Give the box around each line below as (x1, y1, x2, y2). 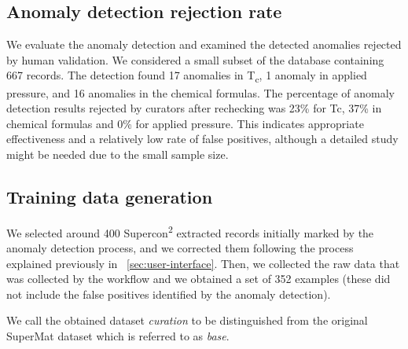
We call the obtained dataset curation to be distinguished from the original (6, 312, 368, 329)
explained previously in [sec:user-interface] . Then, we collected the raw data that (6, 255, 400, 271)
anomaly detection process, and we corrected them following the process (6, 239, 354, 255)
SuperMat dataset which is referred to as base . (6, 327, 230, 343)
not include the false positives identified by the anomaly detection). (6, 285, 331, 302)
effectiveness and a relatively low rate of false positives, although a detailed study (6, 130, 399, 147)
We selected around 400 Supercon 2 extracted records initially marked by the (6, 222, 374, 241)
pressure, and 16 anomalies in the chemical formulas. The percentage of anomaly (6, 84, 395, 101)
